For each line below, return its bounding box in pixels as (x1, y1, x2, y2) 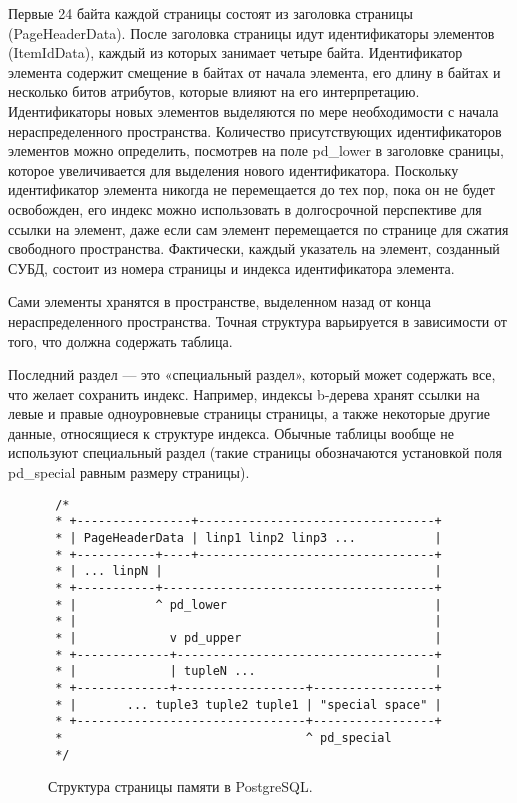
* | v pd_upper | (55, 630, 442, 645)
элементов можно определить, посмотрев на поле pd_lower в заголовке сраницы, (8, 140, 504, 161)
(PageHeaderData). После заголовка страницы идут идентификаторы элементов (8, 22, 495, 43)
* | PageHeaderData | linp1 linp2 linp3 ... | (55, 530, 442, 545)
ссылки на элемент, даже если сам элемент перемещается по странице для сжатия (8, 218, 509, 239)
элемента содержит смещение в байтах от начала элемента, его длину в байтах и (8, 61, 501, 82)
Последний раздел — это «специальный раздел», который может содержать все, (8, 364, 496, 385)
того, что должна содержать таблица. (8, 330, 233, 351)
